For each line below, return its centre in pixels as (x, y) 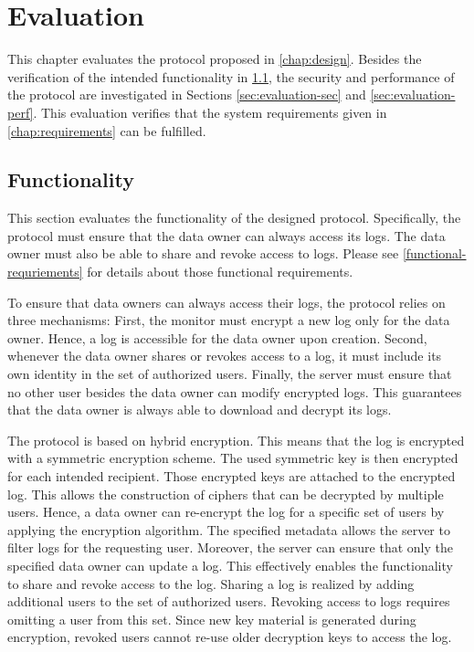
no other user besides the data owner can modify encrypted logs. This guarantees (235, 391)
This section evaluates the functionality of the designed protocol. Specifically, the (234, 218)
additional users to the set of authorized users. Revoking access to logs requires (229, 601)
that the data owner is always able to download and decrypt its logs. (200, 410)
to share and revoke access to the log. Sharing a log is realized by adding (211, 583)
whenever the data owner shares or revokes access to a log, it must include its (225, 356)
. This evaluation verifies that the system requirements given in (210, 112)
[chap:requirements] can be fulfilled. (107, 130)
